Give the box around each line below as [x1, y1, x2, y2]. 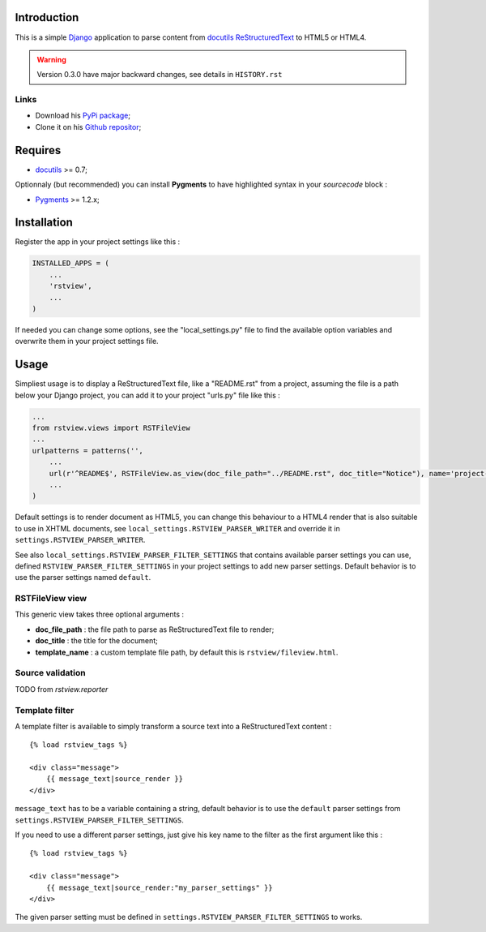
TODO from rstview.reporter [15, 684, 109, 694]
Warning [36, 54, 66, 64]
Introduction [15, 11, 79, 24]
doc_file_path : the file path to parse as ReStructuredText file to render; [35, 625, 275, 634]
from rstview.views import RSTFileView [32, 423, 190, 433]
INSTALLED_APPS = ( [32, 259, 109, 268]
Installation [15, 216, 73, 230]
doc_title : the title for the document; [35, 636, 158, 646]
